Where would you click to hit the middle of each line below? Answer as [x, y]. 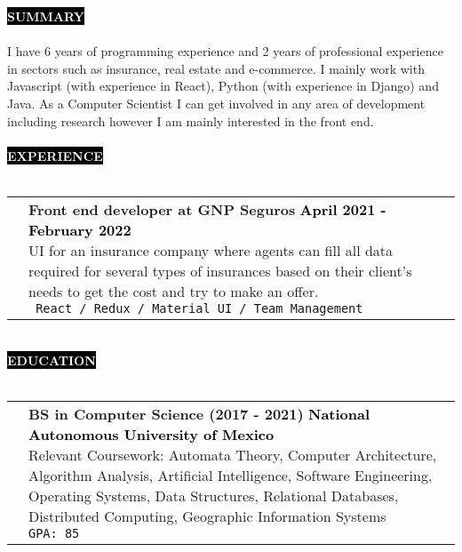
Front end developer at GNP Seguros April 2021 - [207, 209]
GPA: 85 [54, 533]
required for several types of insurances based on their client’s [220, 270]
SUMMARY [46, 16]
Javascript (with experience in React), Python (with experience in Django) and [223, 86]
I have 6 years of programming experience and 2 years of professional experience [225, 51]
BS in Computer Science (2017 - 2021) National [199, 413]
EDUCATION [52, 360]
